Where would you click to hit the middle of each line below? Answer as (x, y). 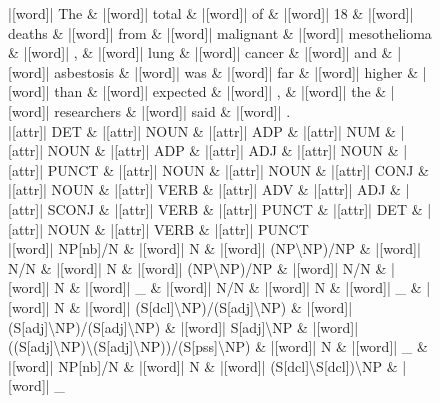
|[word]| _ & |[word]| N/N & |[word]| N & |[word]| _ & (253, 287)
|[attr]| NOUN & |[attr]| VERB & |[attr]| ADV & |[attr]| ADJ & (204, 189)
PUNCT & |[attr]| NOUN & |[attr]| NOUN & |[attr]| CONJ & (238, 169)
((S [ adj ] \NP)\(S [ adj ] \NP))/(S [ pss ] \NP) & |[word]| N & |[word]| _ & (218, 346)
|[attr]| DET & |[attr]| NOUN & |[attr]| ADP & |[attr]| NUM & (202, 130)
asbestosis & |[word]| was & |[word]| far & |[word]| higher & (236, 71)
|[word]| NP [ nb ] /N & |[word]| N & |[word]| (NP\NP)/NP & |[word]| (214, 248)
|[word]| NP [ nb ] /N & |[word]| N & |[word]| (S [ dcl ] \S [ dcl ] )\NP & (203, 365)
